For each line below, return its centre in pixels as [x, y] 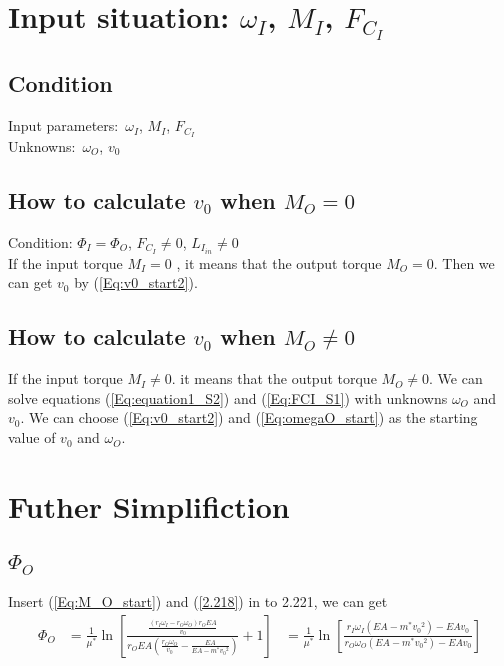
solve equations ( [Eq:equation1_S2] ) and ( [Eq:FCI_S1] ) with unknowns [228, 397]
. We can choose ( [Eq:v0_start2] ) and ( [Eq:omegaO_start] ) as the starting [249, 417]
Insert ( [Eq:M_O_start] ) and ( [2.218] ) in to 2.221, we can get [198, 601]
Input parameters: [63, 125]
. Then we [464, 262]
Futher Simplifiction [149, 505]
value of [32, 437]
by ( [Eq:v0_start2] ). [136, 282]
